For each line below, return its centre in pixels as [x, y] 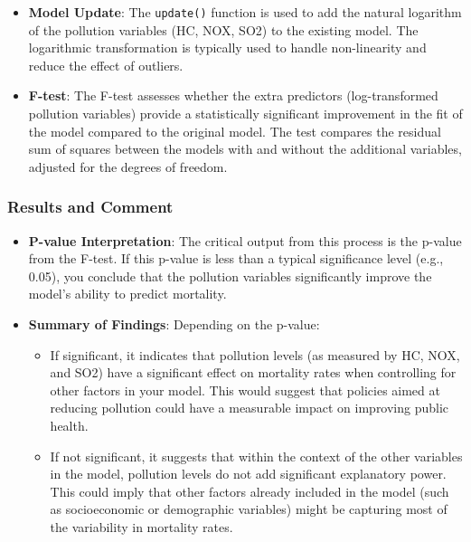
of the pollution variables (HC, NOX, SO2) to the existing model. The [223, 29]
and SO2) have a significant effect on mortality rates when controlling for [253, 372]
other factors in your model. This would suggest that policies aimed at [245, 390]
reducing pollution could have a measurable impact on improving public [250, 408]
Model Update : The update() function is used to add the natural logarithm [245, 12]
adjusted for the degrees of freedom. [128, 166]
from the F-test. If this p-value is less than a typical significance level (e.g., [236, 258]
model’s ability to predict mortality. [127, 294]
